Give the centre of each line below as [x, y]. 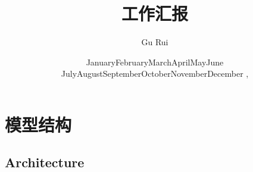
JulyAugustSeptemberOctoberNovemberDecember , [155, 74]
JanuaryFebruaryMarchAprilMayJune [155, 62]
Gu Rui [155, 42]
